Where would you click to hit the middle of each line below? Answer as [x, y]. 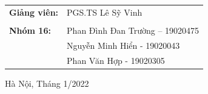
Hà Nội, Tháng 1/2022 [47, 83]
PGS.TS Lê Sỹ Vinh [105, 12]
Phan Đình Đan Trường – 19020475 [133, 30]
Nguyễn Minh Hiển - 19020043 [123, 45]
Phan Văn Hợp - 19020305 [116, 60]
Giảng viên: [34, 12]
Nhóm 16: [30, 30]
